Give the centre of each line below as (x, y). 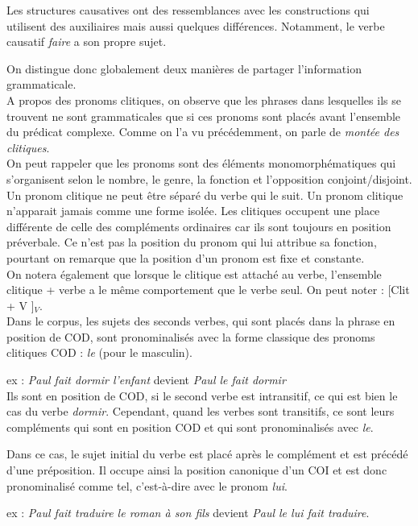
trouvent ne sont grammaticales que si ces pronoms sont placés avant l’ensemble (204, 116)
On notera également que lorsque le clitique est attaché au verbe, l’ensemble (194, 273)
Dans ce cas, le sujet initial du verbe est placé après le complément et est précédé (207, 454)
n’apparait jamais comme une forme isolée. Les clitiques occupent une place (193, 211)
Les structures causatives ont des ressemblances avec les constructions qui (188, 10)
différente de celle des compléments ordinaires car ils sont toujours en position (199, 226)
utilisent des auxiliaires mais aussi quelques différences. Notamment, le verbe (196, 25)
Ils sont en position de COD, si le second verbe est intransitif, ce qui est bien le (202, 395)
